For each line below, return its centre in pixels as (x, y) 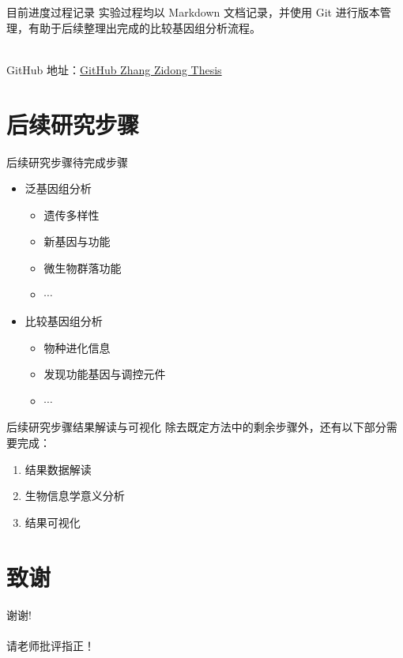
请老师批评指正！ (51, 645)
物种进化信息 (77, 347)
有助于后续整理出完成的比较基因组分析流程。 (144, 27)
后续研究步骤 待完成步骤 (67, 162)
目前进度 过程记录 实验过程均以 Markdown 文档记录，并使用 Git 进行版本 (193, 12)
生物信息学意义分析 (75, 496)
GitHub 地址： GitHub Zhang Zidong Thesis (114, 69)
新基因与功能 (77, 241)
